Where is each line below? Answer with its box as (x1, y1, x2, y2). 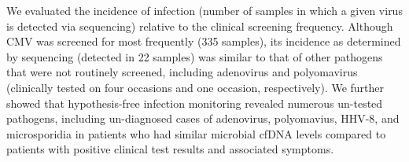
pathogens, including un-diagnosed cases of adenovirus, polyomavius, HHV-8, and (6, 110, 400, 127)
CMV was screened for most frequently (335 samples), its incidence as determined (6, 33, 401, 50)
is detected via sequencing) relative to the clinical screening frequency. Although (6, 17, 393, 34)
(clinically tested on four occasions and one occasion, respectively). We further (6, 79, 385, 95)
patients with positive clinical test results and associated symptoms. (6, 141, 334, 157)
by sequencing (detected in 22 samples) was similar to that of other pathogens (6, 48, 383, 64)
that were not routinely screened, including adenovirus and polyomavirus (6, 64, 358, 80)
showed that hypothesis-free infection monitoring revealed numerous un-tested (6, 94, 383, 111)
